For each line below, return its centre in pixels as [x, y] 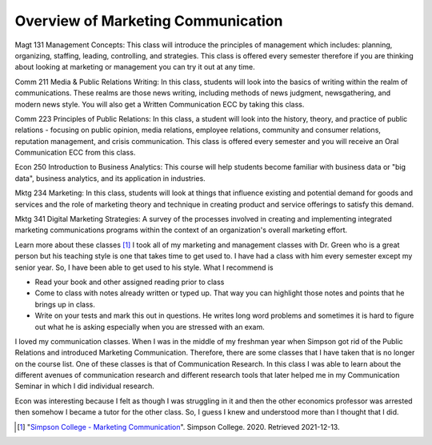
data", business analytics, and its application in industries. [110, 178]
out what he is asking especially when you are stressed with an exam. [150, 327]
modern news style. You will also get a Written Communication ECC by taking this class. [160, 104]
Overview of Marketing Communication [149, 21]
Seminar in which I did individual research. [85, 386]
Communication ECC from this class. [75, 153]
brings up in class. [65, 304]
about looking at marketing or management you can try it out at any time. [135, 67]
